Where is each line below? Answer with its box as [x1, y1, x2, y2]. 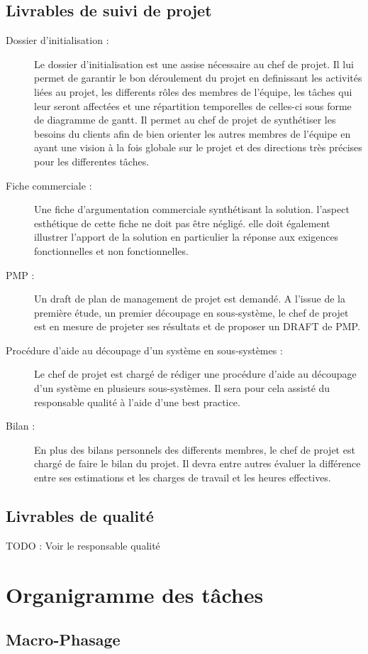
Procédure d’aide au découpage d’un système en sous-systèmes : [6, 342, 283, 357]
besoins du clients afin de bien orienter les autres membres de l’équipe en [34, 126, 351, 141]
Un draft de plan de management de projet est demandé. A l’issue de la [34, 291, 345, 306]
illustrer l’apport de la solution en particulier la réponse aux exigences [34, 229, 339, 244]
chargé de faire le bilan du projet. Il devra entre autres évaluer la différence [34, 456, 361, 471]
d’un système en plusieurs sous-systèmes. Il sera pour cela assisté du [34, 381, 330, 396]
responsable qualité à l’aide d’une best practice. [34, 394, 240, 409]
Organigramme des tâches [6, 579, 264, 609]
